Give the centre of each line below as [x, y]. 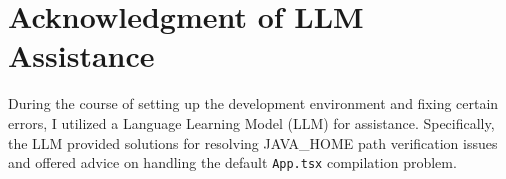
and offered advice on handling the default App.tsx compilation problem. [232, 162]
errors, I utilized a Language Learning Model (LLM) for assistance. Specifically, [251, 122]
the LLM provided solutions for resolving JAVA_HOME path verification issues [253, 142]
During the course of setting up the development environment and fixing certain [253, 103]
